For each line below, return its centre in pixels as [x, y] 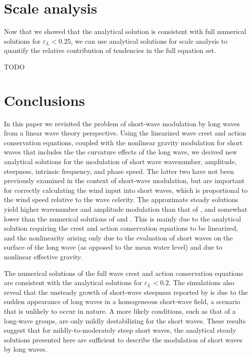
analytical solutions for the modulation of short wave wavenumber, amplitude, [120, 161]
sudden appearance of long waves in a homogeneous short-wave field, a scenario [122, 301]
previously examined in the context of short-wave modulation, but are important [124, 180]
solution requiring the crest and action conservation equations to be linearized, [121, 228]
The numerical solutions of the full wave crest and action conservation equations [124, 273]
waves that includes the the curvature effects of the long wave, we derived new [121, 152]
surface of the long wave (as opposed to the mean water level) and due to [113, 247]
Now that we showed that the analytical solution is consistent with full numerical [125, 31]
